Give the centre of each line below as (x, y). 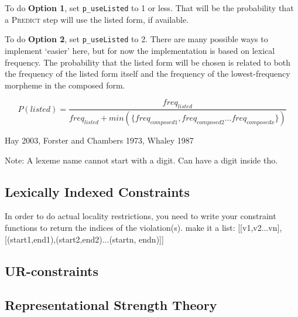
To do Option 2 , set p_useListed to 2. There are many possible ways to (136, 39)
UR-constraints (52, 270)
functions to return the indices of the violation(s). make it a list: (120, 227)
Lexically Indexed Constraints (97, 191)
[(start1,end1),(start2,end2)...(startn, (71, 239)
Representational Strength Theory (111, 305)
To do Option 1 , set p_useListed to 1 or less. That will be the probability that (149, 8)
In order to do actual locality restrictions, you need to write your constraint (141, 216)
